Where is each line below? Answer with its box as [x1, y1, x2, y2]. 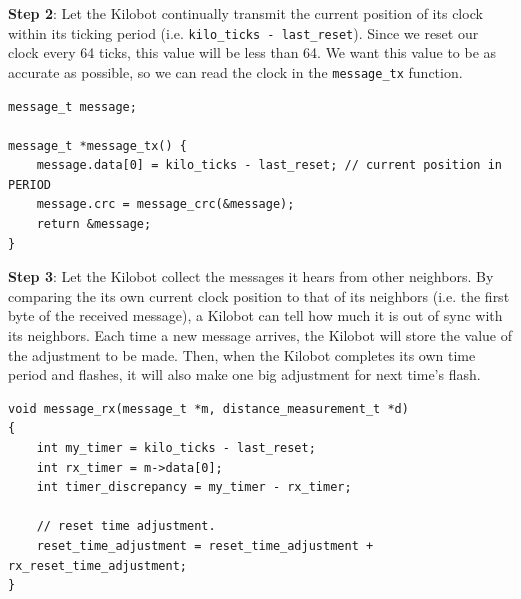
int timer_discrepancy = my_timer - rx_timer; [36, 480, 352, 495]
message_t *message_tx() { [8, 138, 187, 153]
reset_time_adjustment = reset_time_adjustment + [36, 538, 374, 553]
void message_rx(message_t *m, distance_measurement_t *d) [8, 401, 409, 416]
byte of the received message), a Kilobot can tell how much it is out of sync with [8, 305, 503, 326]
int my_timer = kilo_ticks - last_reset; [36, 441, 316, 455]
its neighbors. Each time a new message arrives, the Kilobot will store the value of [8, 325, 512, 346]
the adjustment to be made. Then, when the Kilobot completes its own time [8, 344, 476, 365]
